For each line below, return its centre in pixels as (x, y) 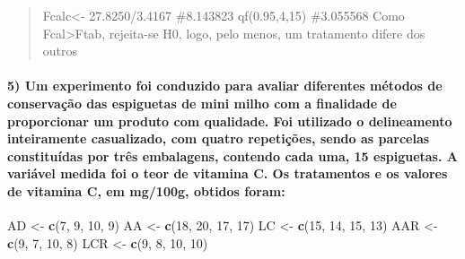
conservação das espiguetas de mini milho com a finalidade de (202, 103)
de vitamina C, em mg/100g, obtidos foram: (146, 190)
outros (60, 51)
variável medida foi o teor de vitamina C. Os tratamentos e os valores (228, 173)
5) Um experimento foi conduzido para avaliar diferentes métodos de (225, 86)
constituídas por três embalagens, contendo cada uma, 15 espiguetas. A (232, 155)
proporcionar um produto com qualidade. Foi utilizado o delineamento (230, 121)
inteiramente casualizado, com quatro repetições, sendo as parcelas (219, 138)
